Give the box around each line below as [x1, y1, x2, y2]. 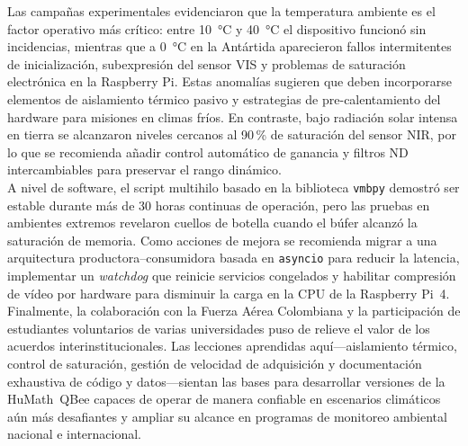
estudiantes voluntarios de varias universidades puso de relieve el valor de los [7, 318, 430, 337]
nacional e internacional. [7, 424, 142, 443]
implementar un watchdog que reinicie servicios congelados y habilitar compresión [7, 266, 456, 285]
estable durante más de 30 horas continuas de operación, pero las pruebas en [7, 195, 430, 214]
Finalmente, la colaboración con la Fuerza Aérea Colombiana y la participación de [7, 301, 461, 320]
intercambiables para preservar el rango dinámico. [7, 160, 282, 179]
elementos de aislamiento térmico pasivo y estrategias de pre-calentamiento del [7, 89, 441, 108]
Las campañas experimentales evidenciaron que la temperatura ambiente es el [7, 2, 436, 20]
